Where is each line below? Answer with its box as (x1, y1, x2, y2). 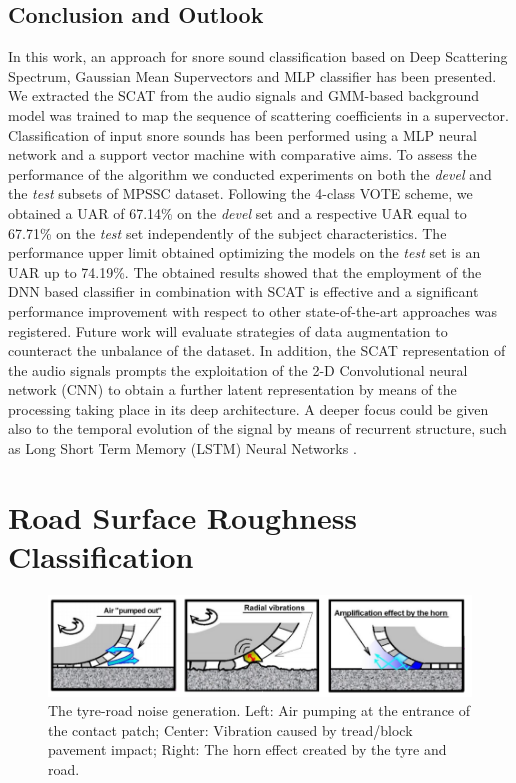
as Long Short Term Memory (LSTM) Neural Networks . (8, 438, 357, 459)
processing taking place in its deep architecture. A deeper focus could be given (8, 398, 489, 419)
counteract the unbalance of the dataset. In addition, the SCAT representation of (8, 340, 506, 361)
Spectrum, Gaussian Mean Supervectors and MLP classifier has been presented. (8, 65, 497, 86)
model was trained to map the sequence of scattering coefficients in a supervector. (8, 104, 509, 125)
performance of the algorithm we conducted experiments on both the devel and (8, 163, 492, 184)
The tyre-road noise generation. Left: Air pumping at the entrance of (48, 700, 471, 721)
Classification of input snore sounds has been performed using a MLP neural (8, 124, 477, 145)
